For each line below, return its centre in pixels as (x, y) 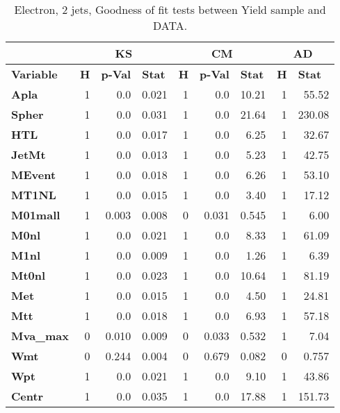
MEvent (34, 175)
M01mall (36, 215)
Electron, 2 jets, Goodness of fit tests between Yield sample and (170, 9)
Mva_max (40, 336)
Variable (34, 74)
